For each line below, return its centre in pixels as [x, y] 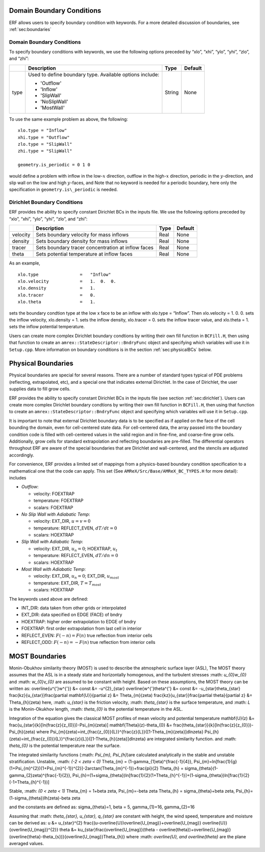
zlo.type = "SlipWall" [45, 144]
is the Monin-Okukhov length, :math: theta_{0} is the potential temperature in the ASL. [96, 709]
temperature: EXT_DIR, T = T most [67, 583]
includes [18, 478]
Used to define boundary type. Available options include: [93, 75]
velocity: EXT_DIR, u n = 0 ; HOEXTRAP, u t [76, 549]
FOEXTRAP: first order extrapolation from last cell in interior [81, 629]
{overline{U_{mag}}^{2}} [34, 830]
